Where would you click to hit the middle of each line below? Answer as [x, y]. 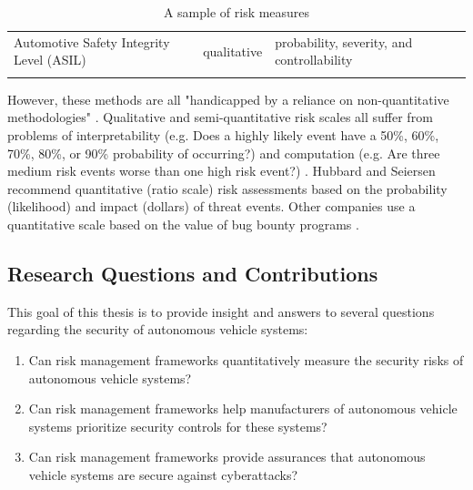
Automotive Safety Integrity [92, 41]
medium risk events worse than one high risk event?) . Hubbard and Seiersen [221, 171]
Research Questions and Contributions [193, 273]
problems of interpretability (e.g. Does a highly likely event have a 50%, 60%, [223, 134]
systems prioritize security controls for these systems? [178, 426]
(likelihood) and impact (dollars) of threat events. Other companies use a [211, 206]
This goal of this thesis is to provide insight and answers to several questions [221, 311]
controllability [314, 60]
